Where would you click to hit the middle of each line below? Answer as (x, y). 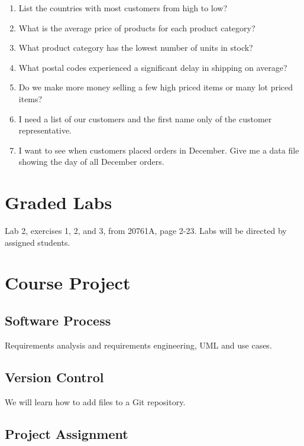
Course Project (68, 283)
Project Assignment (67, 433)
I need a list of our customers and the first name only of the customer (145, 118)
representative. (45, 130)
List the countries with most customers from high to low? (123, 8)
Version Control (54, 377)
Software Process (58, 320)
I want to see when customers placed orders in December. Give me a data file (159, 150)
